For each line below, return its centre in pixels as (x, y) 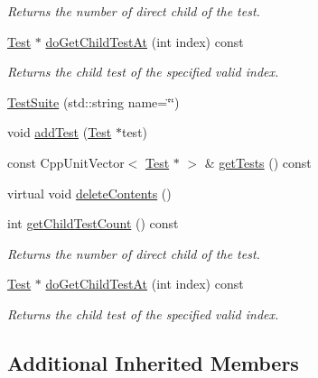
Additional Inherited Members (153, 362)
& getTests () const (258, 162)
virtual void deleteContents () (89, 193)
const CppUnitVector (66, 162)
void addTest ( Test (60, 132)
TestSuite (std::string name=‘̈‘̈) (94, 101)
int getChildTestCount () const (93, 223)
